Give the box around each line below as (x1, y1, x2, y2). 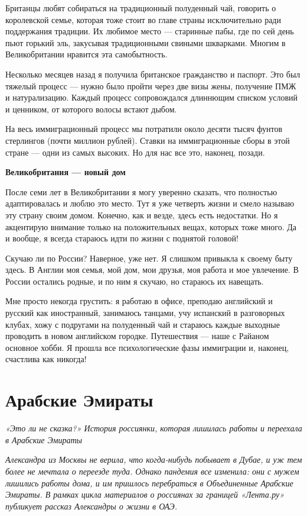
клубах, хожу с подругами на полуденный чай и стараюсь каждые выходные (5, 318, 280, 330)
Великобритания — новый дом (5, 166, 126, 178)
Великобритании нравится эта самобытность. (5, 48, 168, 60)
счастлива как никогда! (5, 353, 87, 365)
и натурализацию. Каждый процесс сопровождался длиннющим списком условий (5, 91, 298, 104)
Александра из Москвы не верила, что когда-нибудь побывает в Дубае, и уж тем (5, 453, 302, 466)
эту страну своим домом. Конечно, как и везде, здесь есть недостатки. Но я (5, 208, 278, 221)
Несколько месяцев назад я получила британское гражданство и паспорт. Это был (5, 67, 301, 80)
